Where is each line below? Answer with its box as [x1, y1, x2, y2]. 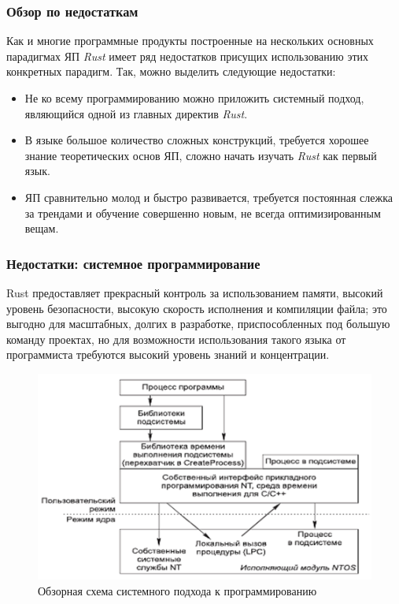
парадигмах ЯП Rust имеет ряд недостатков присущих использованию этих [6, 47, 368, 64]
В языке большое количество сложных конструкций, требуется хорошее [24, 132, 369, 148]
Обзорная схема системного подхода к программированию [38, 582, 317, 598]
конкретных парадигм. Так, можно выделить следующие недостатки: [6, 63, 336, 80]
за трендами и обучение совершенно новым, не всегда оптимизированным [24, 204, 381, 221]
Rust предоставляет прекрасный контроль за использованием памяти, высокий [6, 284, 383, 300]
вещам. [24, 220, 59, 237]
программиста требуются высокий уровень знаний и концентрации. [6, 346, 330, 363]
